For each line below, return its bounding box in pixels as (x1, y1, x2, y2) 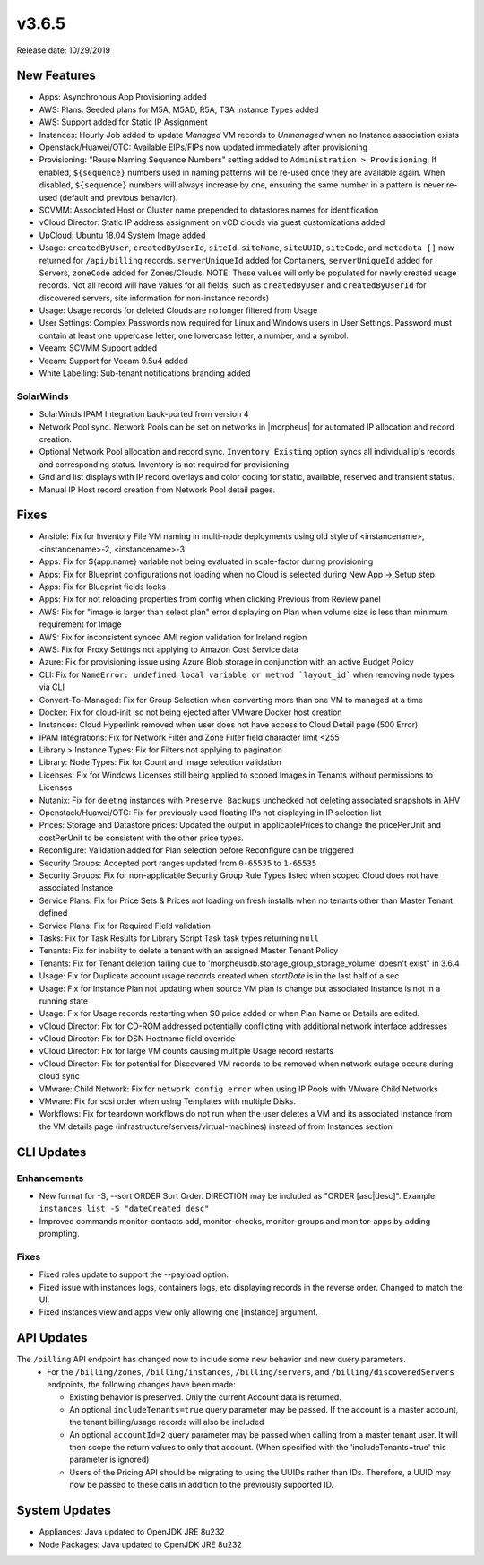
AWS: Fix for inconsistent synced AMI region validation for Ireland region (39, 631, 307, 642)
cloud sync (39, 1071, 81, 1082)
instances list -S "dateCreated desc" (39, 1204, 210, 1214)
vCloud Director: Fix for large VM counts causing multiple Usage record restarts (39, 1046, 333, 1056)
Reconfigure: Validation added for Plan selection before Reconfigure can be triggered (39, 845, 354, 856)
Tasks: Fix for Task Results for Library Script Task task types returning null (39, 933, 320, 943)
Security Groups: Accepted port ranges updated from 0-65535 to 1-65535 (39, 857, 317, 868)
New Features (16, 68, 96, 83)
